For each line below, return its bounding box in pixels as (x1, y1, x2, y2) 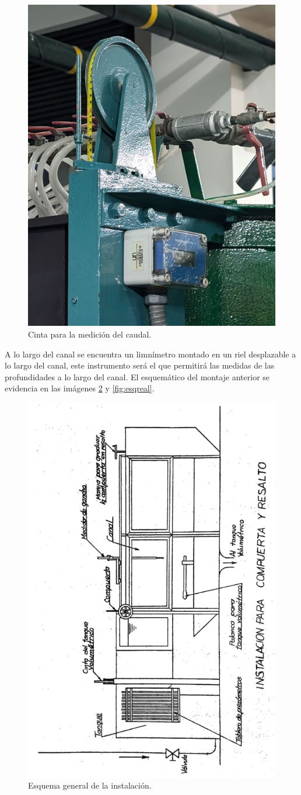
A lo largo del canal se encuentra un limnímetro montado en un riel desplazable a (5, 347, 296, 360)
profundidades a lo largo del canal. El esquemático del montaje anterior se (5, 370, 270, 383)
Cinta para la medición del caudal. (28, 328, 152, 340)
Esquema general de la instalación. (28, 779, 152, 791)
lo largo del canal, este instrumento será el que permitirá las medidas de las (5, 359, 275, 371)
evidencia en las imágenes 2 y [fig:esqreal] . (5, 382, 155, 394)
